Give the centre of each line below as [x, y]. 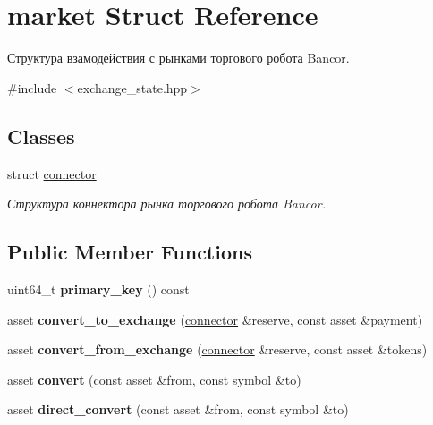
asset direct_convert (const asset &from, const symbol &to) [178, 409]
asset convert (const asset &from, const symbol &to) [154, 379]
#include [32, 87]
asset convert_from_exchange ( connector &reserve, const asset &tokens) [217, 349]
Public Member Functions [130, 252]
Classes [41, 136]
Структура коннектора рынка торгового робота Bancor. [166, 204]
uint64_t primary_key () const [98, 289]
